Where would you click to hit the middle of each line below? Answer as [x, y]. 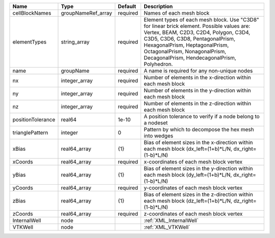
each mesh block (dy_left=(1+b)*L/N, [188, 175]
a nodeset [156, 123]
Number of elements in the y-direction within [198, 90]
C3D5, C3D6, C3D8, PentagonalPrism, [189, 39]
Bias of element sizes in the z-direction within [198, 194]
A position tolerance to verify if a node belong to [202, 116]
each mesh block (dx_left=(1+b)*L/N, [188, 149]
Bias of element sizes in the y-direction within [198, 168]
